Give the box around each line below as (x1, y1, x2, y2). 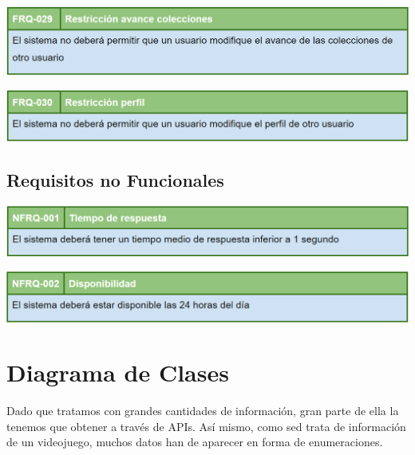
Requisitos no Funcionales (6, 167, 224, 192)
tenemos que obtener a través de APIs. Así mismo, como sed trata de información (6, 417, 406, 434)
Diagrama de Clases (6, 356, 229, 389)
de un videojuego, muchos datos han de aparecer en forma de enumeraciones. (6, 433, 383, 450)
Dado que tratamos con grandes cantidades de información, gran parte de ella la (6, 402, 399, 419)
